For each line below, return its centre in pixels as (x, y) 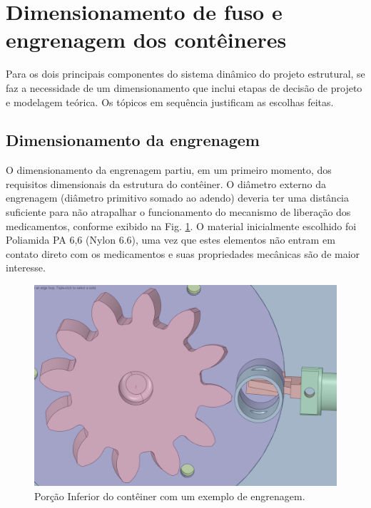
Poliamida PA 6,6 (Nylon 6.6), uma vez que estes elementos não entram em (171, 240)
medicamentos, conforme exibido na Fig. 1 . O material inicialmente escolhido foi (181, 226)
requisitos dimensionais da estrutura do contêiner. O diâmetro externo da (166, 183)
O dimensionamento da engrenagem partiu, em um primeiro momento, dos (169, 170)
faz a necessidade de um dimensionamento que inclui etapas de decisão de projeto (184, 87)
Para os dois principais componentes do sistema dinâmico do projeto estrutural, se (185, 74)
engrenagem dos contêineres (146, 40)
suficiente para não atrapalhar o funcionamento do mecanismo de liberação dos (178, 212)
